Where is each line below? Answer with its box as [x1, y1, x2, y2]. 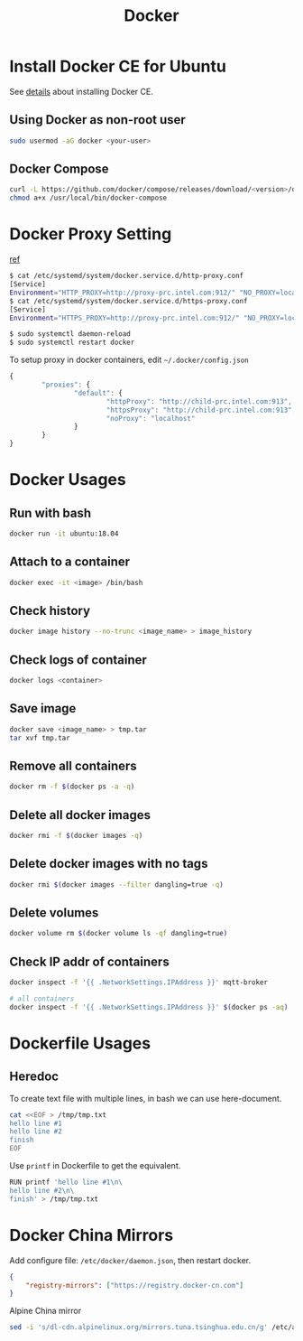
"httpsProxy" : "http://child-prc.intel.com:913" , [106, 405, 297, 414]
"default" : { [73, 388, 124, 397]
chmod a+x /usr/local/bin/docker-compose [9, 193, 168, 203]
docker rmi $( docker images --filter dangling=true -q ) [9, 880, 224, 889]
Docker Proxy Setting [9, 224, 172, 245]
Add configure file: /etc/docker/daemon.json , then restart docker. [9, 1254, 251, 1265]
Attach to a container [9, 554, 131, 570]
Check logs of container [9, 652, 147, 667]
